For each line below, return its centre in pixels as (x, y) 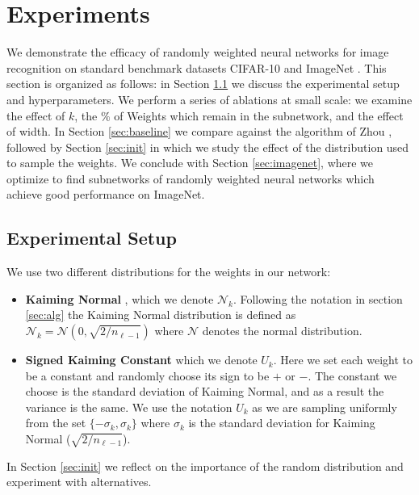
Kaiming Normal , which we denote (119, 298)
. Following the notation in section (318, 298)
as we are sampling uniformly (325, 407)
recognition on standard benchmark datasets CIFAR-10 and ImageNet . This (197, 67)
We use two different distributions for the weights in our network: (169, 272)
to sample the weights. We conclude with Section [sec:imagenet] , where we (190, 163)
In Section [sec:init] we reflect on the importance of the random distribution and (205, 466)
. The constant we (352, 375)
